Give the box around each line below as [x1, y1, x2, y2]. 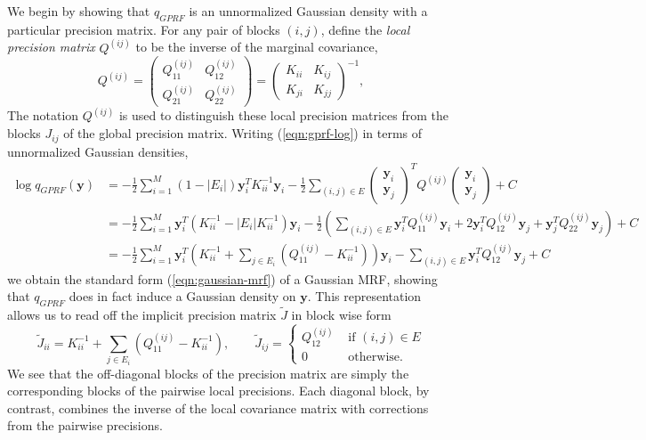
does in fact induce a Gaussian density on [69, 287, 296, 306]
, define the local [320, 20, 410, 38]
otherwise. [348, 351, 403, 364]
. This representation [307, 287, 422, 306]
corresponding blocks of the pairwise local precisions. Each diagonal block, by [7, 381, 430, 400]
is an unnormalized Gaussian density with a [189, 2, 428, 20]
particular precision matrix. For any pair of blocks [7, 20, 280, 38]
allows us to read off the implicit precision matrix [7, 306, 277, 324]
